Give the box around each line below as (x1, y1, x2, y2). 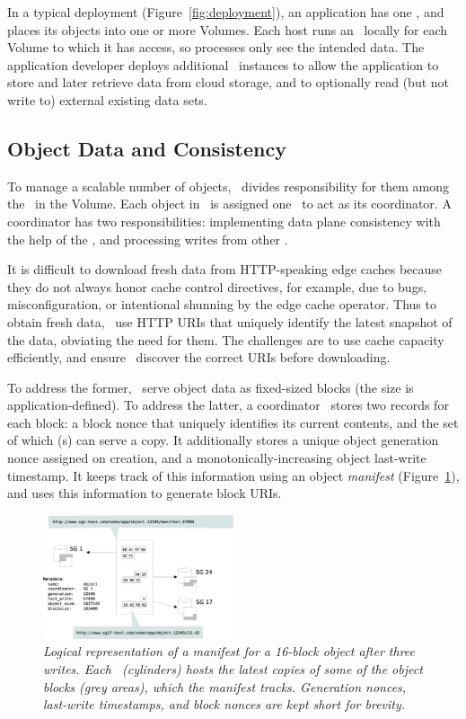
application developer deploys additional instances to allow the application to (7, 55, 439, 74)
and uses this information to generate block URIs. (7, 484, 282, 502)
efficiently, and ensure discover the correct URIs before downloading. (7, 348, 391, 367)
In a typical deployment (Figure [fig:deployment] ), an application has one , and (7, 3, 444, 21)
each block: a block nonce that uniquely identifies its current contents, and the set (7, 413, 459, 431)
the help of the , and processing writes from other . (7, 229, 288, 248)
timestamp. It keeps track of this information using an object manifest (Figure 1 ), (7, 466, 460, 484)
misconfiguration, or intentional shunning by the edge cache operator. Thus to (7, 295, 436, 314)
